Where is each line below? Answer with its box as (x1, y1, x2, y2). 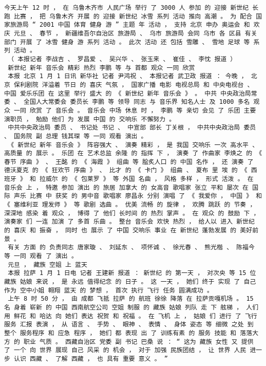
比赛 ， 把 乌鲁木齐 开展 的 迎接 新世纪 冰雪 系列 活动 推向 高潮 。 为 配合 (14, 12, 253, 20)
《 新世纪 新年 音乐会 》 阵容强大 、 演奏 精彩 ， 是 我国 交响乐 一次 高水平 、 (8, 141, 259, 149)
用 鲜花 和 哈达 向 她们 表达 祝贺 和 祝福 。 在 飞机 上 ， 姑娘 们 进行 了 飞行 (4, 312, 257, 320)
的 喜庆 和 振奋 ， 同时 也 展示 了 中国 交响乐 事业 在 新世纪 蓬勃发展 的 (4, 227, 237, 234)
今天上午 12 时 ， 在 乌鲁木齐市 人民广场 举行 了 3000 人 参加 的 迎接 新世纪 (4, 4, 249, 11)
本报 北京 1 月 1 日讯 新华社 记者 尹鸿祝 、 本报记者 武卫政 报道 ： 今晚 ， (8, 72, 248, 80)
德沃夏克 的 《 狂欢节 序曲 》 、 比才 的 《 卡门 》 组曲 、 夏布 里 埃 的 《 (4, 167, 248, 174)
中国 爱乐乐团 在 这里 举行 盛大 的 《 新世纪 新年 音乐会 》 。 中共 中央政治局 (4, 89, 251, 97)
